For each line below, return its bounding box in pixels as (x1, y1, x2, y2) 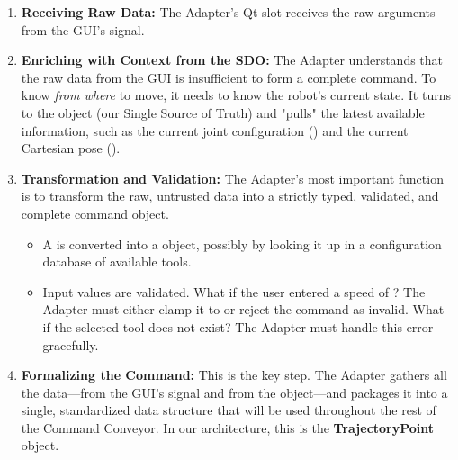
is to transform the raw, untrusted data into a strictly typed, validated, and (21, 186, 439, 205)
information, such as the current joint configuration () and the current (21, 121, 409, 140)
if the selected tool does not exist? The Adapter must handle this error (42, 317, 434, 336)
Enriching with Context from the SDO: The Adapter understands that (21, 50, 444, 69)
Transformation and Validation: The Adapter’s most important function (21, 168, 444, 187)
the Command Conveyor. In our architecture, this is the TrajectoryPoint (21, 418, 435, 437)
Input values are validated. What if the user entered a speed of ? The (42, 282, 426, 301)
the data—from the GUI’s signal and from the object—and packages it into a (21, 383, 448, 401)
